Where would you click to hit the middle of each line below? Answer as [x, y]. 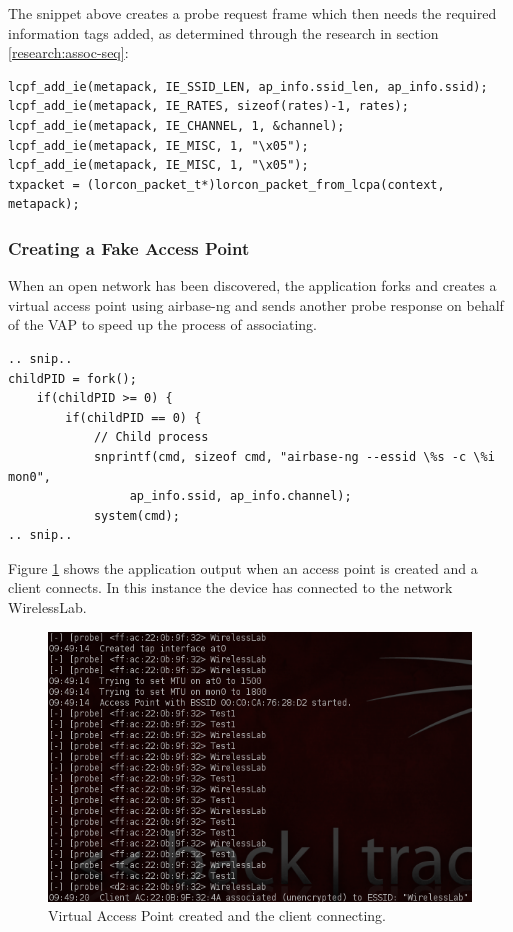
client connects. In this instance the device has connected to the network [230, 587]
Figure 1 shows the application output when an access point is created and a [243, 567]
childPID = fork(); [72, 378]
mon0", [29, 476]
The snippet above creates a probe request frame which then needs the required [252, 13]
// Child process [151, 437]
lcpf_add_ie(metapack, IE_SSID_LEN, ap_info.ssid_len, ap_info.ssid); [248, 86]
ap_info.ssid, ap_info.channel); [240, 496]
